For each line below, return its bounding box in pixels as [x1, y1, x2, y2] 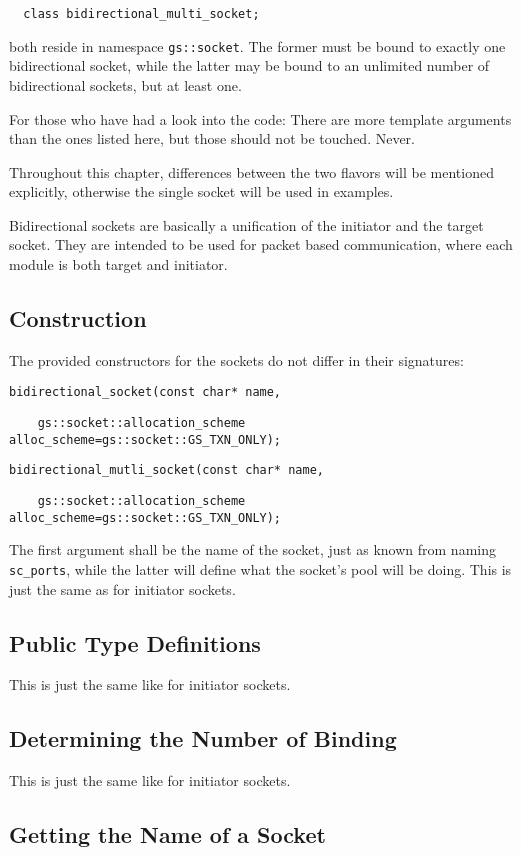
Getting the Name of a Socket [9, 819, 326, 850]
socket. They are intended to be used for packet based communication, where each [9, 234, 513, 255]
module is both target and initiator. [9, 254, 228, 275]
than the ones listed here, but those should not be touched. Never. [9, 128, 415, 149]
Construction [9, 303, 147, 334]
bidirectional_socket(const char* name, [9, 385, 282, 400]
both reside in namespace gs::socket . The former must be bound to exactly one [9, 35, 506, 56]
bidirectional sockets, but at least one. [9, 74, 242, 95]
